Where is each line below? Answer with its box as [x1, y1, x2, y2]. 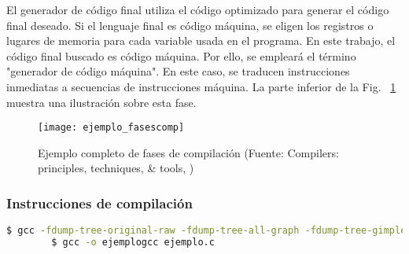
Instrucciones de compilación [6, 193, 193, 212]
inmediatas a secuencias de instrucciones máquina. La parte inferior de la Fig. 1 [6, 78, 396, 94]
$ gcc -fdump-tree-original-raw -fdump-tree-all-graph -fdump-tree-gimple [6, 225, 407, 237]
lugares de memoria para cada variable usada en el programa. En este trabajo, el [6, 32, 396, 49]
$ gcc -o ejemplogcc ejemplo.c [51, 237, 215, 248]
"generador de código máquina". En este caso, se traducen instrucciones [6, 63, 350, 79]
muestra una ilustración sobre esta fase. [6, 94, 197, 110]
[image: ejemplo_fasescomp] [38, 122, 185, 134]
